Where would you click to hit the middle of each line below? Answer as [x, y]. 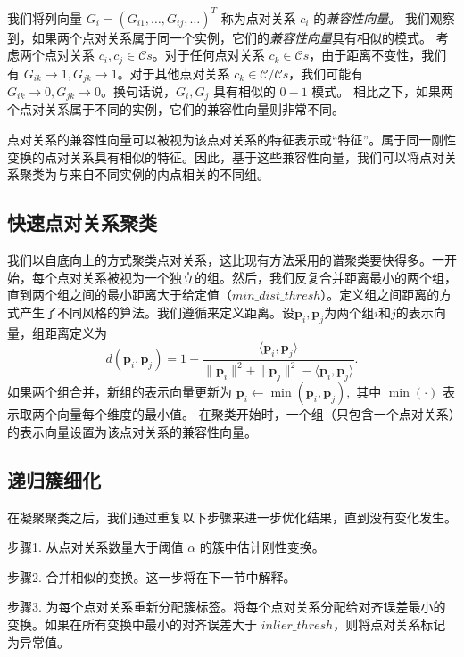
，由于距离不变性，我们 [378, 55]
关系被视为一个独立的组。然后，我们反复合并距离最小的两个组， [269, 277]
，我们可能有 [326, 73]
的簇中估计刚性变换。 [262, 547]
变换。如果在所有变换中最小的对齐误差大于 [132, 624]
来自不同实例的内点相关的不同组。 [169, 174]
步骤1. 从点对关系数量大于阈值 [95, 547]
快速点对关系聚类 [82, 222]
